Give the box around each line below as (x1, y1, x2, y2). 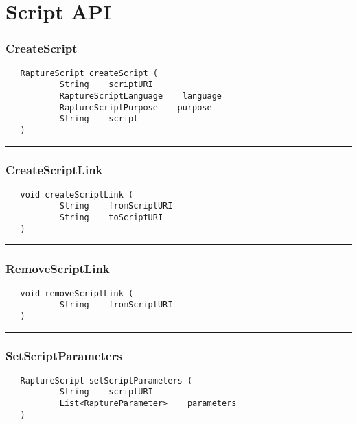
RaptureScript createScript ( (20, 68, 158, 78)
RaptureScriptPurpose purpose (59, 102, 212, 113)
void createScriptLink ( (20, 189, 134, 200)
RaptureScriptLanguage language (59, 91, 222, 101)
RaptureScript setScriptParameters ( (20, 375, 193, 386)
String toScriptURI (59, 213, 163, 223)
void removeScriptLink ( (20, 288, 134, 298)
